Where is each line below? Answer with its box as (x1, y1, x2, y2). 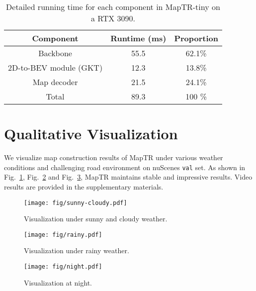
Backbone (38, 47, 72, 59)
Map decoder (32, 76, 78, 88)
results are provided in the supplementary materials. (4, 181, 164, 192)
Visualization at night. (24, 277, 92, 288)
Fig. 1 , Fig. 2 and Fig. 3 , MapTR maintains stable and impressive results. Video (4, 172, 253, 182)
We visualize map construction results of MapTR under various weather (4, 152, 223, 163)
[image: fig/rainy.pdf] (24, 231, 102, 238)
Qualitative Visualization (4, 123, 178, 144)
